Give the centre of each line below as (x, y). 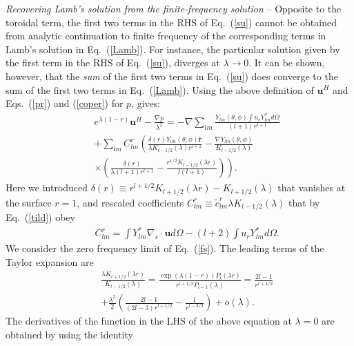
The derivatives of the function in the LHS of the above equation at (149, 321)
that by (304, 202)
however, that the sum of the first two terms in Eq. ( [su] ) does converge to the (172, 76)
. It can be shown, (287, 63)
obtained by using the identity (69, 334)
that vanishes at (312, 188)
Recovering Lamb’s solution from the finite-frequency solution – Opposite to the (174, 8)
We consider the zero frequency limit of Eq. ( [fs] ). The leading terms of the (165, 248)
